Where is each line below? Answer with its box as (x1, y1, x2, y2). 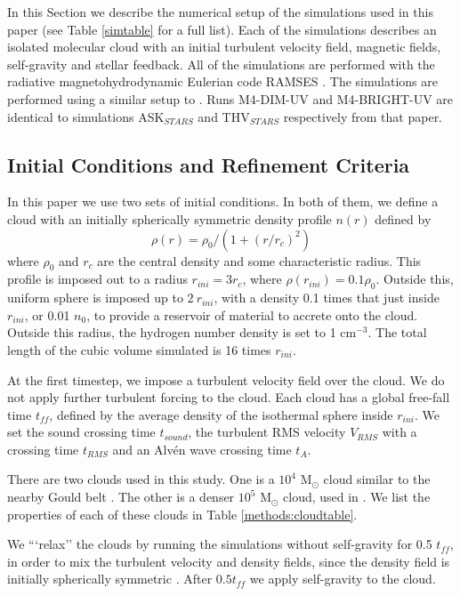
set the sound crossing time (7, 423, 156, 441)
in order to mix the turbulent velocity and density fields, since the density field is (7, 552, 450, 570)
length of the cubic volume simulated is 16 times (7, 340, 271, 358)
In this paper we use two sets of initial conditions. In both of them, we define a (7, 192, 439, 211)
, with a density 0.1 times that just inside (214, 288, 440, 307)
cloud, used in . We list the (283, 487, 431, 506)
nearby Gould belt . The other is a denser (7, 487, 235, 506)
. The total (367, 323, 427, 342)
